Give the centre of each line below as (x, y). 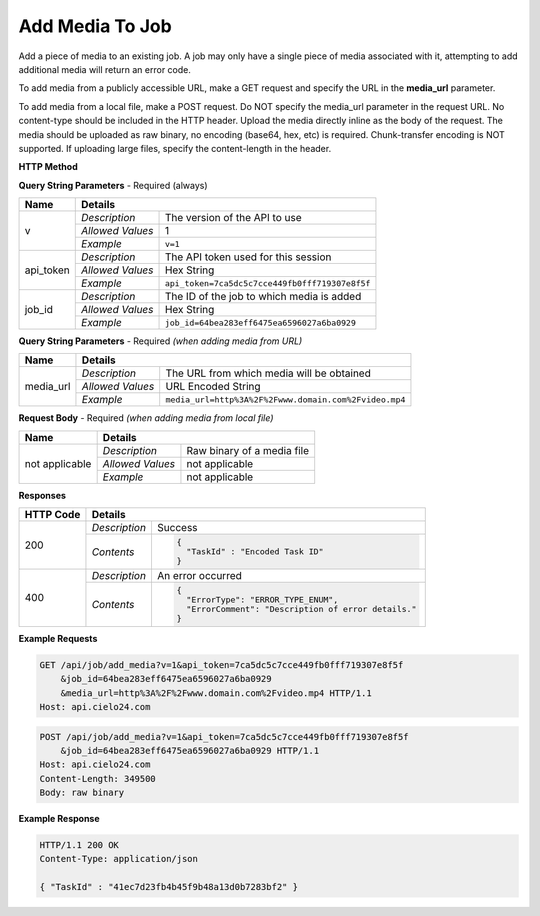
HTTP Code (52, 515)
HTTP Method (48, 167)
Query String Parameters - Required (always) (113, 185)
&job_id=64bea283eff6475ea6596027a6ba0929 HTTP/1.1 (190, 750)
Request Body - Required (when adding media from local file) (146, 418)
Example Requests (58, 638)
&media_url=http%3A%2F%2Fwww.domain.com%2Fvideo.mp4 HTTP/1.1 (216, 693)
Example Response (59, 819)
